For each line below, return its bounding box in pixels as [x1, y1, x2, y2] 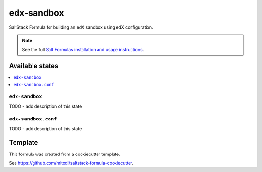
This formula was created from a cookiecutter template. [9, 151, 121, 157]
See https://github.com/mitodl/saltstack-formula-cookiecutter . [9, 160, 133, 166]
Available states [9, 62, 59, 70]
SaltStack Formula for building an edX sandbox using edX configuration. [9, 24, 153, 30]
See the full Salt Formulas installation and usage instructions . [22, 47, 144, 52]
